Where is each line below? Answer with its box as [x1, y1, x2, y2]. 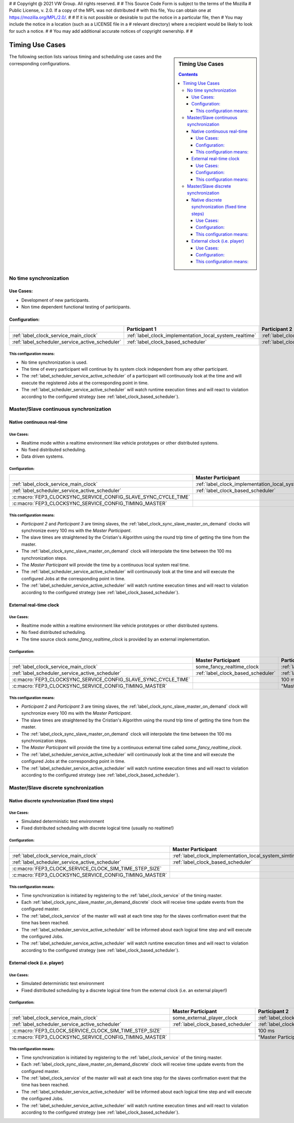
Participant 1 [126, 325, 157, 332]
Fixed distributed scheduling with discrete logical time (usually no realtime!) [21, 825, 174, 831]
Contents [178, 71, 198, 77]
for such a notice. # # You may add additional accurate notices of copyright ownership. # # [9, 28, 193, 34]
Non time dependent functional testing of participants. [21, 304, 131, 310]
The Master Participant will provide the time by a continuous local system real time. [21, 562, 190, 568]
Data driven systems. [21, 453, 64, 459]
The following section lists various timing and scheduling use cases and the [9, 54, 162, 60]
